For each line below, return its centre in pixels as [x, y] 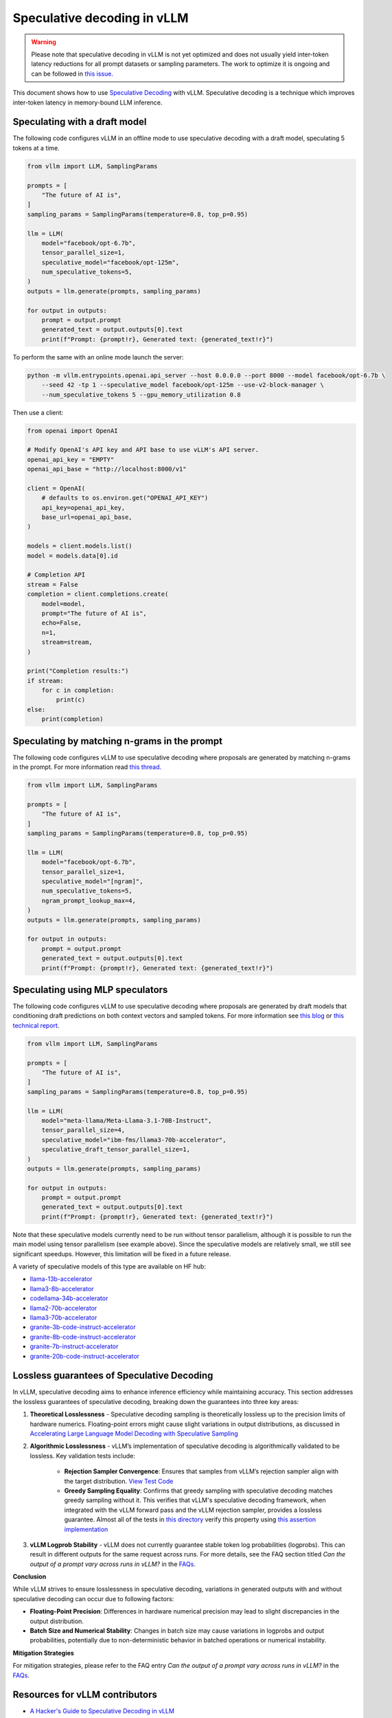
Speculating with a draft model [80, 122]
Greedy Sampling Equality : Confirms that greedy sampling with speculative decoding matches [198, 1491]
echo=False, [62, 623]
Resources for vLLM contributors [85, 1695]
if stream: [45, 681]
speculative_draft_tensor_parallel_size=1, [116, 1150]
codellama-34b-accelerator [69, 1298]
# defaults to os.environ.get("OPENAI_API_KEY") [125, 498]
